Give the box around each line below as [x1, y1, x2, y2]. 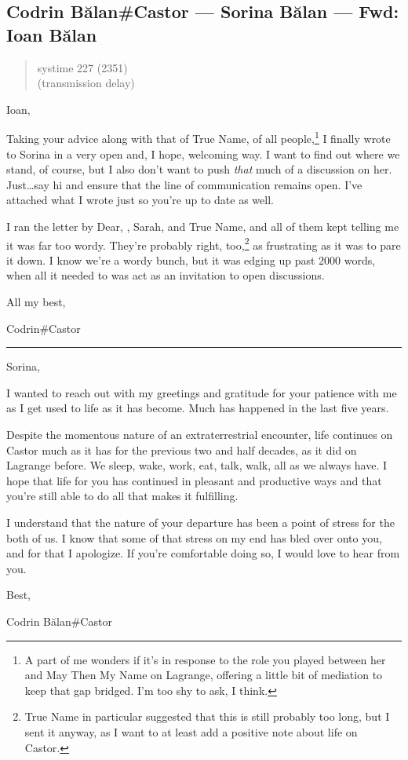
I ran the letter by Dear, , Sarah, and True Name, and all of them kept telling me [6, 218, 399, 234]
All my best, [6, 294, 66, 310]
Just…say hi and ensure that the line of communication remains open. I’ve [6, 176, 362, 192]
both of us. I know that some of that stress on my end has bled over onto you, [6, 529, 382, 546]
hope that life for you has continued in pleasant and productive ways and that [6, 472, 382, 488]
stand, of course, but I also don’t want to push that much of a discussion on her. [6, 161, 392, 177]
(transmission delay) [37, 75, 135, 91]
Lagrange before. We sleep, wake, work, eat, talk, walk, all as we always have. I [6, 457, 388, 473]
